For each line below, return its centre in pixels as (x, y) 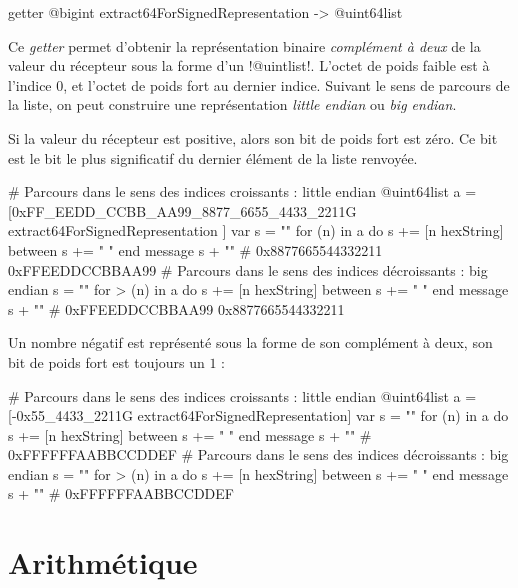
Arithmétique (103, 562)
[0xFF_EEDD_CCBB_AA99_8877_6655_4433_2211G (182, 210)
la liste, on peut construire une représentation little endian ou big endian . (232, 104)
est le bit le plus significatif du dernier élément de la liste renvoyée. (213, 157)
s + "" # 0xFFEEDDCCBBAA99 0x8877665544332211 (176, 308)
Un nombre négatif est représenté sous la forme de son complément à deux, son (250, 342)
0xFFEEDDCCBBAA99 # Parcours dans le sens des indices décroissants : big (248, 269)
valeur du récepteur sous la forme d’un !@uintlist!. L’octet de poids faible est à (249, 65)
